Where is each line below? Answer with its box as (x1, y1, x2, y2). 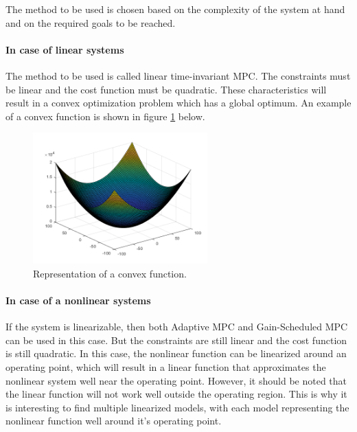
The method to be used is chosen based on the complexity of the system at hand (5, 2, 345, 16)
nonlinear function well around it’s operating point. (5, 413, 222, 428)
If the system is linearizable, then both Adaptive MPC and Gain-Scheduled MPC (5, 319, 348, 334)
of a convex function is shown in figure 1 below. (5, 109, 205, 123)
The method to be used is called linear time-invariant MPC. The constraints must (5, 68, 351, 82)
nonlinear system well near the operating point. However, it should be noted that (5, 373, 347, 387)
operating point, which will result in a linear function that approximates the (5, 359, 326, 374)
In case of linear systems (5, 42, 124, 56)
